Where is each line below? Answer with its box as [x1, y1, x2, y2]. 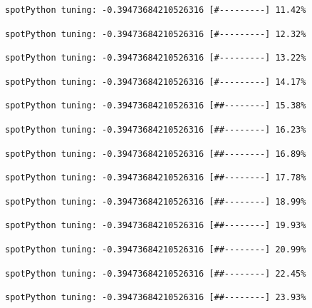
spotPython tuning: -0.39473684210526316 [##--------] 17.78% [5, 173, 306, 183]
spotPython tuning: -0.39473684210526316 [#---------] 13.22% [5, 53, 306, 63]
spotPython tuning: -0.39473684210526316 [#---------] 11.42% [5, 5, 306, 15]
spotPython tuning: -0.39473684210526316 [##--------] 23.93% [5, 292, 306, 303]
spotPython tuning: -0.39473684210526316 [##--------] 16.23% [5, 124, 306, 135]
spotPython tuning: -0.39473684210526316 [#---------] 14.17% [5, 76, 306, 87]
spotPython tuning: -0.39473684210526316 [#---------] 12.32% [5, 29, 306, 39]
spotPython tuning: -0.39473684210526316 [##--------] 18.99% [5, 196, 306, 207]
